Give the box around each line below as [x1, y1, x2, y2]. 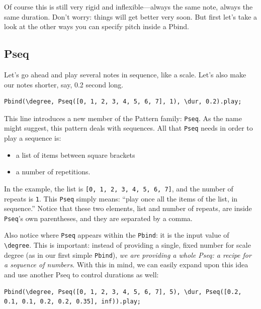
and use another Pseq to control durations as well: [4, 269, 159, 279]
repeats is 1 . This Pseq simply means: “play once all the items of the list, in [4, 193, 238, 203]
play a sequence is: [4, 133, 61, 143]
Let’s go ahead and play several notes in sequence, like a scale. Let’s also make [4, 69, 246, 79]
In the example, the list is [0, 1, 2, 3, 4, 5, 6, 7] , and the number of [4, 183, 233, 193]
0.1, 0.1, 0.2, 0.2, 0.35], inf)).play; [4, 298, 141, 305]
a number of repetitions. [16, 166, 91, 177]
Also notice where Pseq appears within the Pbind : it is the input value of [4, 230, 229, 240]
